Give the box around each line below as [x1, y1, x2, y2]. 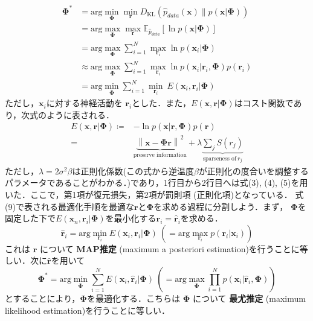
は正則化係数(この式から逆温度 [72, 164, 194, 177]
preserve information [133, 151, 187, 158]
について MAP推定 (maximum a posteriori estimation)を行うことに [39, 242, 300, 255]
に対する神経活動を [46, 97, 123, 109]
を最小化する [105, 212, 156, 224]
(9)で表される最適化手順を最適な [5, 200, 134, 212]
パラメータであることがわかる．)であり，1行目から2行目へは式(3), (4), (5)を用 [5, 176, 308, 189]
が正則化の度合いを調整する [198, 164, 309, 177]
